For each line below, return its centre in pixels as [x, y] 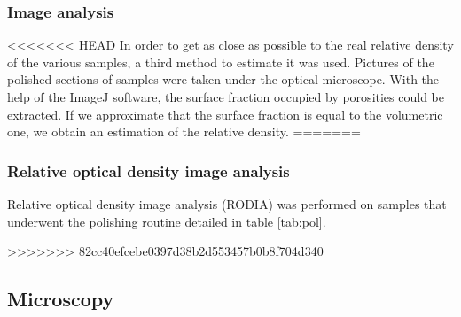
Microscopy [61, 299]
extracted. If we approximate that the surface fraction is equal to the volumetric [225, 114]
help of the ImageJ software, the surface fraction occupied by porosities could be [226, 97]
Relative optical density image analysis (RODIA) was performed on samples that [227, 204]
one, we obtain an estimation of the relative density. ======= [184, 131]
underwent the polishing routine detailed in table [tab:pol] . [167, 221]
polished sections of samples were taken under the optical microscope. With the [223, 79]
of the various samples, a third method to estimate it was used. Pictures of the [221, 62]
